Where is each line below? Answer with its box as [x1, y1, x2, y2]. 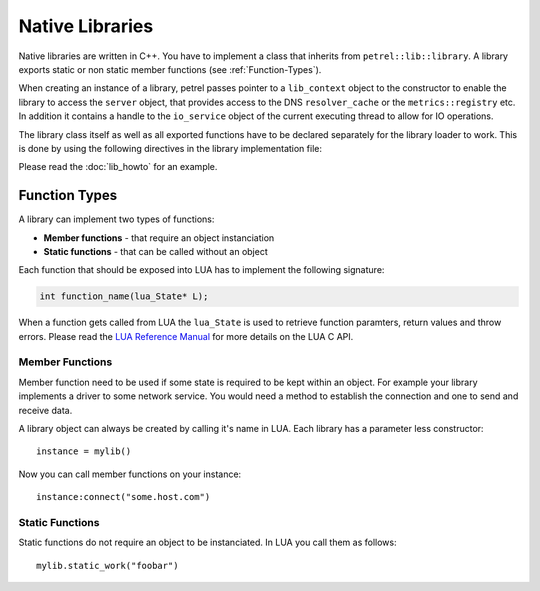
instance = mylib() [36, 446, 132, 457]
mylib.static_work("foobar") [36, 560, 179, 571]
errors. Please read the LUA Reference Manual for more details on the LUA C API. [18, 330, 354, 342]
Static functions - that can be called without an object [43, 245, 269, 257]
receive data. [18, 404, 73, 416]
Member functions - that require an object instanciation [43, 231, 275, 244]
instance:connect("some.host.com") [36, 491, 211, 503]
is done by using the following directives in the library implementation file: [18, 142, 322, 154]
